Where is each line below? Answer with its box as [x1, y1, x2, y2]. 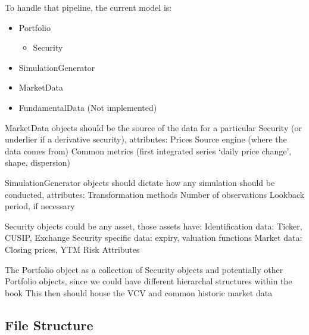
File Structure [5, 315, 93, 334]
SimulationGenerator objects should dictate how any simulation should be [5, 176, 275, 188]
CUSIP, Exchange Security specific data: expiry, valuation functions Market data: [5, 231, 302, 244]
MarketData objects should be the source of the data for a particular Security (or [5, 121, 302, 134]
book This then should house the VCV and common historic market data [5, 286, 273, 299]
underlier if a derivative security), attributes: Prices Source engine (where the [5, 133, 287, 145]
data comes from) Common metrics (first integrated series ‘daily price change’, [5, 144, 292, 157]
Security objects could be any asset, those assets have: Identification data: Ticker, [5, 219, 302, 232]
